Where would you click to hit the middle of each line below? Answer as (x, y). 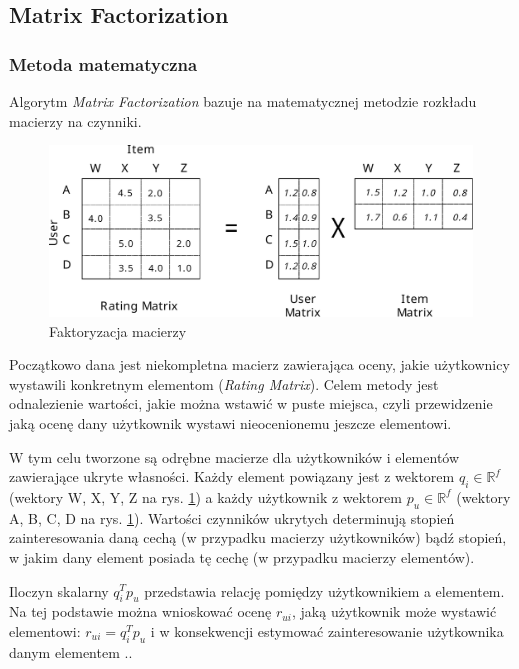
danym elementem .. (71, 651)
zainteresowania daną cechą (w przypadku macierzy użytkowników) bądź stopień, (258, 537)
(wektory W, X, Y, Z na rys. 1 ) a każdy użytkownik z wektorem (205, 496)
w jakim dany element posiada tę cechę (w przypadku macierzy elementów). (242, 556)
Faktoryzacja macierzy (118, 330)
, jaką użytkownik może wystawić (394, 611)
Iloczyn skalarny (59, 590)
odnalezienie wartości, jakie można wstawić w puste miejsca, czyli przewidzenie (251, 403)
